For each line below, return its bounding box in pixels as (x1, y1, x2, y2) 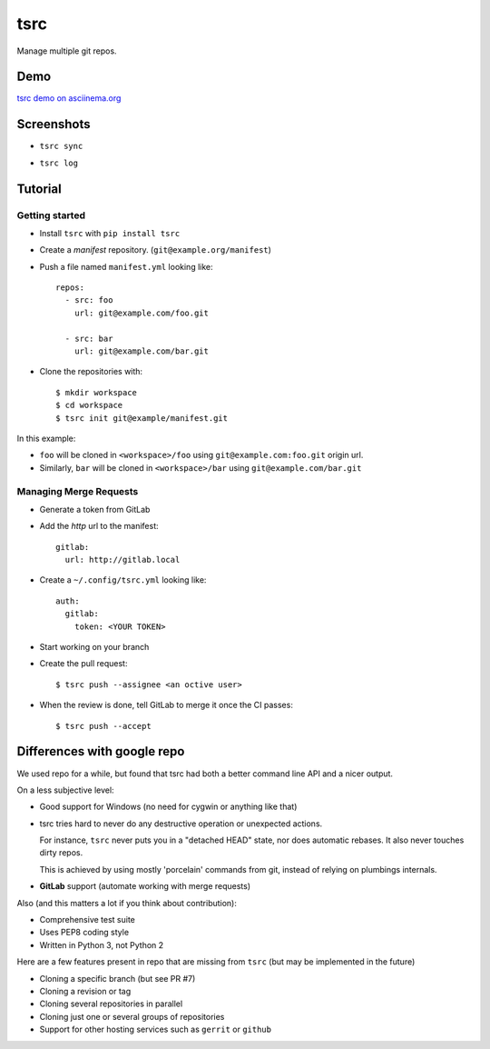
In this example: (16, 433, 76, 444)
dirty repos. (39, 847, 83, 858)
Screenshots (16, 116, 91, 132)
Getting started (16, 209, 86, 222)
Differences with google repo (16, 744, 185, 759)
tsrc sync (39, 141, 83, 152)
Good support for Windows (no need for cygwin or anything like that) (39, 801, 298, 813)
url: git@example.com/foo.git (73, 307, 209, 318)
